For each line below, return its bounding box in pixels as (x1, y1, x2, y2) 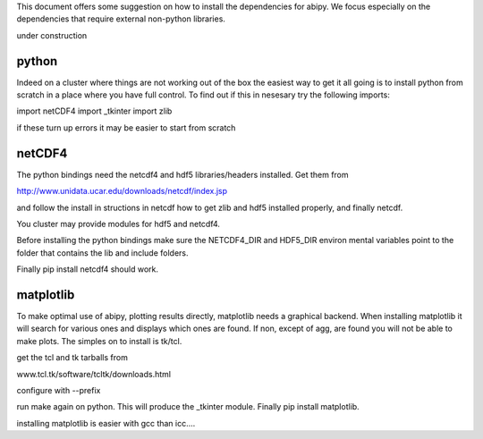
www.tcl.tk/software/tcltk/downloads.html (16, 368, 172, 379)
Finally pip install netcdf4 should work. (16, 264, 158, 274)
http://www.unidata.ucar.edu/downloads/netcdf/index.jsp (16, 186, 228, 197)
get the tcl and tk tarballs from (16, 352, 129, 363)
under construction (16, 30, 88, 40)
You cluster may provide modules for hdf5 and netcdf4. (16, 218, 221, 229)
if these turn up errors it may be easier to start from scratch (16, 122, 236, 133)
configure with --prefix (16, 384, 101, 395)
